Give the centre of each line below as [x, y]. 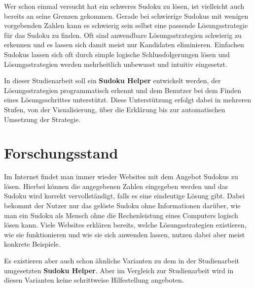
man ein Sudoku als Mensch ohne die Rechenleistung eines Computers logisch [121, 215]
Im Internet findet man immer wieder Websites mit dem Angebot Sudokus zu [121, 176]
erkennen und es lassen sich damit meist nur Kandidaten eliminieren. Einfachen [124, 45]
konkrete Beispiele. [32, 244]
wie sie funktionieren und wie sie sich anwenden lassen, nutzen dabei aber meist [125, 234]
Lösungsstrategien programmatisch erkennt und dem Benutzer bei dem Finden [123, 90]
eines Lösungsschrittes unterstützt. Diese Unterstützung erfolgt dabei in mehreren [127, 100]
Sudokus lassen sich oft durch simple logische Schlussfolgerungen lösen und [117, 54]
